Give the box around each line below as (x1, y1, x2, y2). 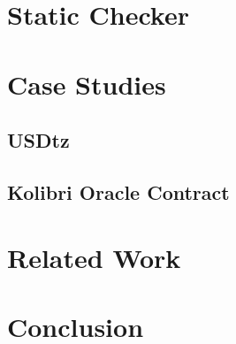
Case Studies (7, 65, 166, 102)
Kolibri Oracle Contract (7, 178, 230, 205)
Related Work (7, 239, 181, 275)
